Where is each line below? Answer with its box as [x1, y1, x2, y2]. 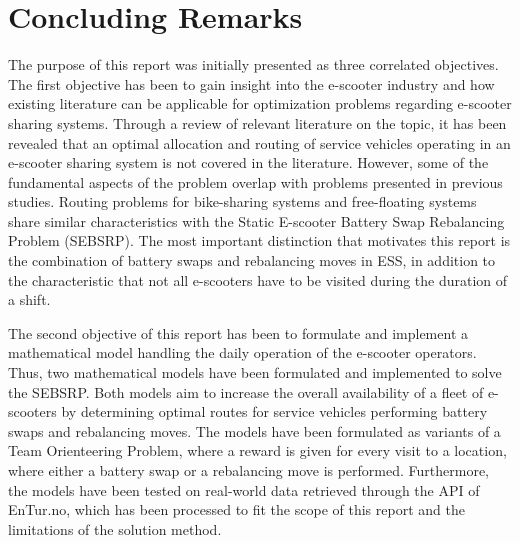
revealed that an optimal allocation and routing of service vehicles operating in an [8, 132, 511, 153]
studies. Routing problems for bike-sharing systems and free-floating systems [8, 191, 477, 212]
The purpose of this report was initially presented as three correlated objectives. [8, 54, 499, 75]
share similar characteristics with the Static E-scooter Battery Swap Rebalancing [8, 210, 505, 231]
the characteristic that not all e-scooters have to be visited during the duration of [8, 269, 508, 290]
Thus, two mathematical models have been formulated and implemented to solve [8, 362, 502, 383]
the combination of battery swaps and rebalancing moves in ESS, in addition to [8, 250, 496, 271]
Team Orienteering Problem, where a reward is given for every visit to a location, [8, 440, 507, 461]
